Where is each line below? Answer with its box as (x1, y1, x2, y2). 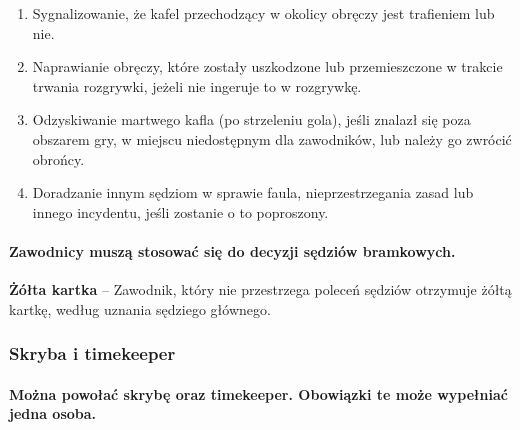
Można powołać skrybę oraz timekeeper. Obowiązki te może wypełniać (9, 383, 508, 404)
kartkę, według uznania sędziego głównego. (9, 298, 271, 319)
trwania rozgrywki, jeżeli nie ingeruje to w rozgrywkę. (32, 75, 362, 96)
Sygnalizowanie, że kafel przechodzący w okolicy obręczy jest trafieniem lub (32, 3, 495, 23)
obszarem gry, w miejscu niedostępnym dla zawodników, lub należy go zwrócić (32, 128, 512, 149)
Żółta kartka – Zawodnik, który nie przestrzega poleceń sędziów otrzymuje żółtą (9, 279, 512, 300)
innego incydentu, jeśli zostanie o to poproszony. (32, 201, 329, 222)
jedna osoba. (9, 403, 97, 424)
